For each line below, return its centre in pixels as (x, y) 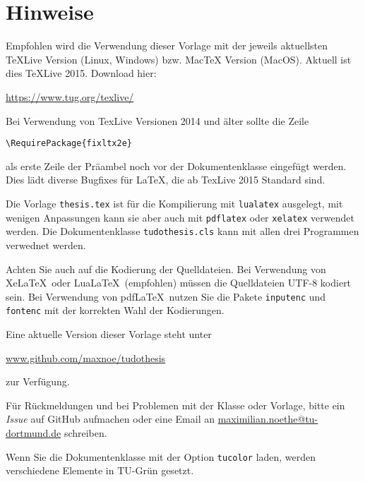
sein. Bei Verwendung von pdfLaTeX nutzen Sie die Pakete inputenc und (166, 296)
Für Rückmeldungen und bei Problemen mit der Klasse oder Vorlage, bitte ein (175, 405)
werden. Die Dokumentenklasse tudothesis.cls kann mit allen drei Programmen (182, 231)
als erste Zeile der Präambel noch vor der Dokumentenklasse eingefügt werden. (176, 165)
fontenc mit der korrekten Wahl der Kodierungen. (115, 310)
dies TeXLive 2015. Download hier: (81, 73)
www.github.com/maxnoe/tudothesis (86, 357)
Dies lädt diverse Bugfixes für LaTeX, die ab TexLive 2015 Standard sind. (166, 180)
